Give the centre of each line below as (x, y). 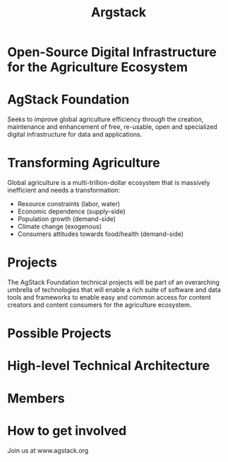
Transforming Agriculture (84, 163)
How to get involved (67, 430)
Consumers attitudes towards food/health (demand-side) (101, 234)
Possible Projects (59, 333)
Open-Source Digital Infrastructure (112, 52)
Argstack (119, 12)
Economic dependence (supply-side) (71, 212)
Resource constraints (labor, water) (69, 204)
